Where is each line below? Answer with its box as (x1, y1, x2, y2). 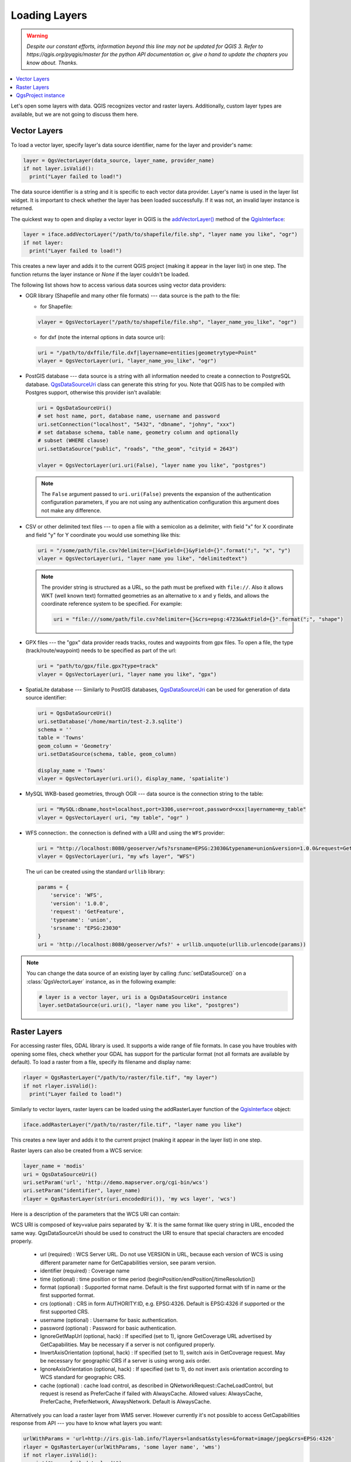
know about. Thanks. (26, 59, 78, 66)
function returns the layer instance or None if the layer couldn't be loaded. (11, 271, 190, 278)
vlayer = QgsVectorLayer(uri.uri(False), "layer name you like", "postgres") (37, 462, 266, 468)
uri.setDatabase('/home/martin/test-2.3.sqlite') (37, 718, 183, 725)
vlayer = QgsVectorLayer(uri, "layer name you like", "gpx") (37, 671, 217, 678)
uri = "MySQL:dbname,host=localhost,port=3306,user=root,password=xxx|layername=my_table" (37, 806, 307, 813)
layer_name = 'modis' (23, 1163, 85, 1170)
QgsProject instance (16, 91, 66, 99)
